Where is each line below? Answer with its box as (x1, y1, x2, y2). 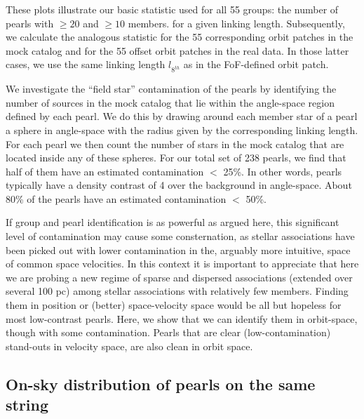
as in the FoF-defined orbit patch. (183, 57, 329, 72)
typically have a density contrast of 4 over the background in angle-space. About (6, 178, 352, 192)
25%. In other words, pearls (223, 164, 342, 178)
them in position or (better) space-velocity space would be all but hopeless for (6, 298, 342, 312)
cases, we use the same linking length (6, 57, 166, 72)
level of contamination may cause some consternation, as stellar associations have (6, 229, 355, 244)
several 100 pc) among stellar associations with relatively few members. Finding (6, 284, 349, 298)
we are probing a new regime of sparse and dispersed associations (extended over (6, 270, 353, 284)
